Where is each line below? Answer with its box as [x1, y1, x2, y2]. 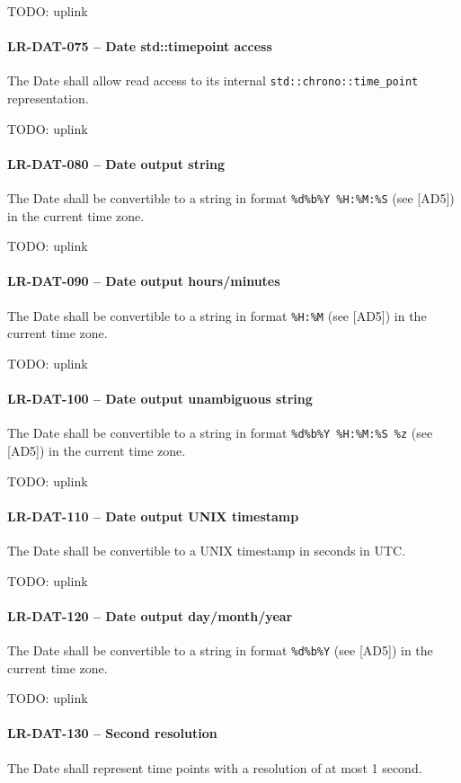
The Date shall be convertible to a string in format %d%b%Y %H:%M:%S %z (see [7, 423, 433, 442]
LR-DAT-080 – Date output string [7, 154, 225, 173]
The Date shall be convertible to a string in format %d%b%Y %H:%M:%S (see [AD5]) [7, 189, 455, 208]
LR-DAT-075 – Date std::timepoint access [7, 37, 272, 56]
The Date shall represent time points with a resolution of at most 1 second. [7, 758, 422, 777]
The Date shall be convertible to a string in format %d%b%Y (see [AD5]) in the [7, 640, 433, 659]
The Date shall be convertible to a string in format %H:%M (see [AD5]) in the [7, 306, 427, 325]
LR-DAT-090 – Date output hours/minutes [7, 271, 280, 290]
